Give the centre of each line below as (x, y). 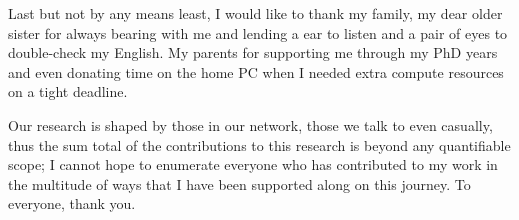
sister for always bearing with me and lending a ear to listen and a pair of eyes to (258, 32)
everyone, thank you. (72, 203)
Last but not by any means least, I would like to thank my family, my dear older (255, 13)
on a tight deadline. (68, 91)
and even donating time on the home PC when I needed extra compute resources (256, 71)
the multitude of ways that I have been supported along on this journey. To (239, 183)
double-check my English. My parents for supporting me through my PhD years (253, 52)
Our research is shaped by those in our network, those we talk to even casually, (250, 124)
